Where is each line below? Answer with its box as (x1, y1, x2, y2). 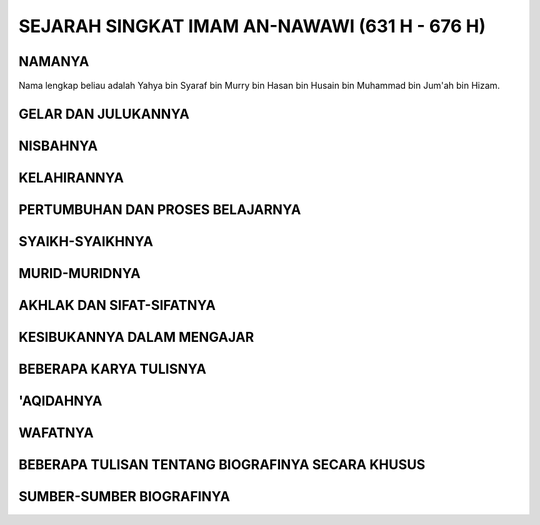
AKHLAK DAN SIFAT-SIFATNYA (18, 296, 216, 314)
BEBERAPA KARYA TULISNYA (18, 361, 207, 377)
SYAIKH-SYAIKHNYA (18, 233, 154, 250)
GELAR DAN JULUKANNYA (18, 105, 190, 122)
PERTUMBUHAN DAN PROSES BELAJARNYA (18, 201, 302, 218)
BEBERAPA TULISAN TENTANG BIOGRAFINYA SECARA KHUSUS (18, 456, 426, 474)
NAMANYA (18, 53, 90, 70)
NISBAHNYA (18, 137, 99, 154)
